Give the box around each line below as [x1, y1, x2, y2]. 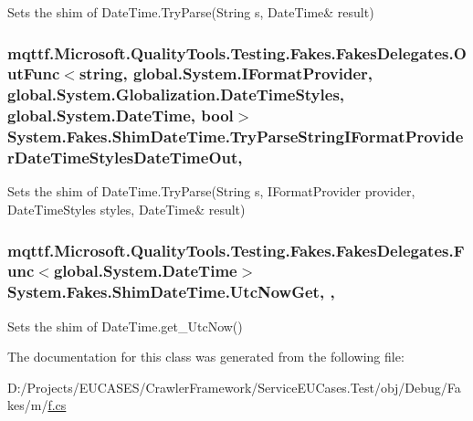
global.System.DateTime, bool [7, 104, 234, 127]
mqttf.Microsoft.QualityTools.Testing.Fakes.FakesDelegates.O [7, 41, 467, 64]
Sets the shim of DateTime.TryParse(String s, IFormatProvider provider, [7, 182, 415, 201]
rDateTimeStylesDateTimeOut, [7, 146, 243, 169]
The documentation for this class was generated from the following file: [7, 347, 405, 366]
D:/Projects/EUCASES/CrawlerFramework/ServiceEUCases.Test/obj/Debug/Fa [7, 377, 461, 396]
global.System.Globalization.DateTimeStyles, [7, 83, 345, 106]
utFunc [7, 62, 60, 85]
